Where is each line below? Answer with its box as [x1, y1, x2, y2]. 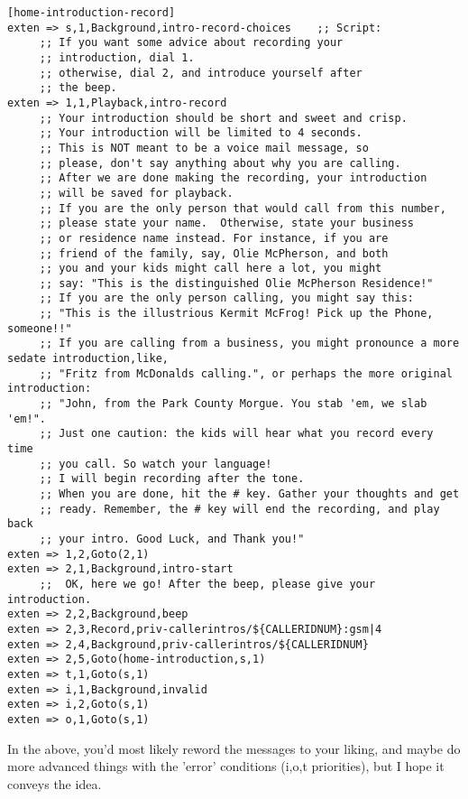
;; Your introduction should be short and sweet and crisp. [39, 111, 408, 125]
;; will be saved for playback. [39, 186, 234, 200]
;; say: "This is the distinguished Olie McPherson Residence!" [39, 276, 434, 290]
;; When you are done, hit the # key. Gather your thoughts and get [39, 488, 460, 500]
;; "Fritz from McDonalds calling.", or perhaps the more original [39, 367, 453, 380]
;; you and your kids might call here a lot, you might [39, 262, 382, 275]
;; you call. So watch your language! [39, 457, 272, 470]
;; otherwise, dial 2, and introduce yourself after [39, 66, 362, 79]
